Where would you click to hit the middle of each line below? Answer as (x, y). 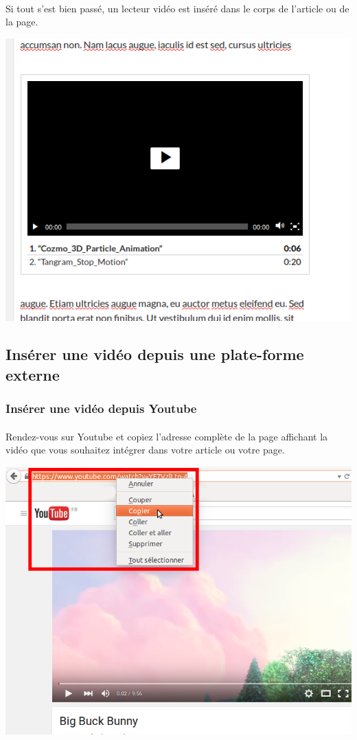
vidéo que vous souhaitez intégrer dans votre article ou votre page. (145, 450)
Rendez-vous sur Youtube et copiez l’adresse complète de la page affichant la (167, 436)
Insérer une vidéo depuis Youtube (101, 408)
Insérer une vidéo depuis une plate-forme (155, 354)
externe (33, 374)
